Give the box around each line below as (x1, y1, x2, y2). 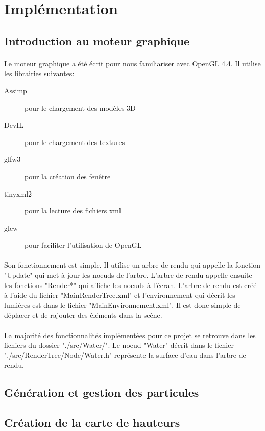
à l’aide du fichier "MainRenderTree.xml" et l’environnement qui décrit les (4, 290, 235, 300)
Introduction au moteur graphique (4, 33, 189, 49)
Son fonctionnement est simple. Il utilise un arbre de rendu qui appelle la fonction (4, 259, 261, 270)
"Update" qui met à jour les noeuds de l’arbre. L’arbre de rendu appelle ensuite (4, 270, 252, 280)
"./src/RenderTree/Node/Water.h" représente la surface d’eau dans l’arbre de (4, 349, 246, 360)
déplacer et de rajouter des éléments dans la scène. (4, 309, 162, 320)
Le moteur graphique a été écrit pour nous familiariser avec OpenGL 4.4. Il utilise (4, 58, 261, 68)
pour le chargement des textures (25, 136, 125, 147)
